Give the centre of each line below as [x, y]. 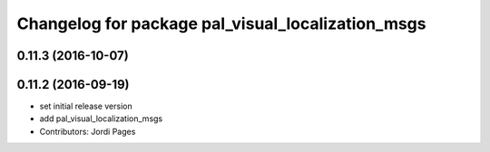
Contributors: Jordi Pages [88, 131]
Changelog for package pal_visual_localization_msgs [221, 24]
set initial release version [86, 106]
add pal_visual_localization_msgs [101, 119]
